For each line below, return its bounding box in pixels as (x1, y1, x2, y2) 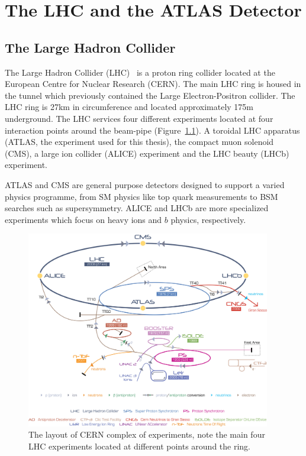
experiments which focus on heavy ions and (5, 213, 162, 225)
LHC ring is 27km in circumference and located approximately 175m (5, 101, 254, 113)
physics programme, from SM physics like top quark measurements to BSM (5, 190, 278, 202)
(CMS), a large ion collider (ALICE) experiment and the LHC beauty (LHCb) (5, 147, 289, 159)
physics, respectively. (170, 213, 246, 225)
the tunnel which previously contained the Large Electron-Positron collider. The (5, 89, 295, 101)
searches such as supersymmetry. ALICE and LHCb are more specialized (5, 202, 269, 214)
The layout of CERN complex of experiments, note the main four (28, 428, 265, 441)
